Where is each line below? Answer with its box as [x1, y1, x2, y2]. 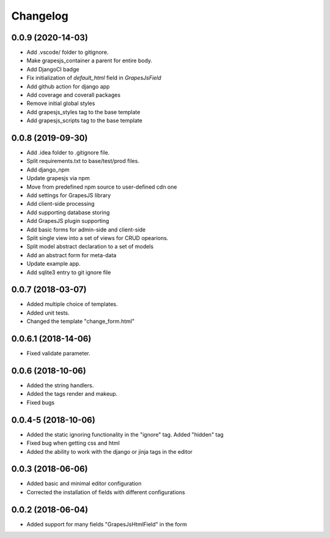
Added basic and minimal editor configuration [26, 480, 142, 487]
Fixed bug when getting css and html [26, 440, 120, 447]
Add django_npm [26, 165, 70, 173]
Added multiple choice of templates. [26, 300, 119, 308]
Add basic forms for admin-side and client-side [26, 226, 146, 233]
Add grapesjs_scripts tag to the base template [26, 117, 143, 125]
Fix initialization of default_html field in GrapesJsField [26, 74, 161, 82]
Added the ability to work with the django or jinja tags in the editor [26, 448, 193, 455]
